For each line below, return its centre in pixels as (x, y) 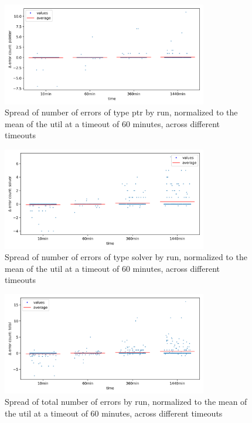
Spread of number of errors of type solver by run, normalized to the (126, 257)
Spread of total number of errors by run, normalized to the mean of (126, 402)
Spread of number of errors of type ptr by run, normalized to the (121, 112)
